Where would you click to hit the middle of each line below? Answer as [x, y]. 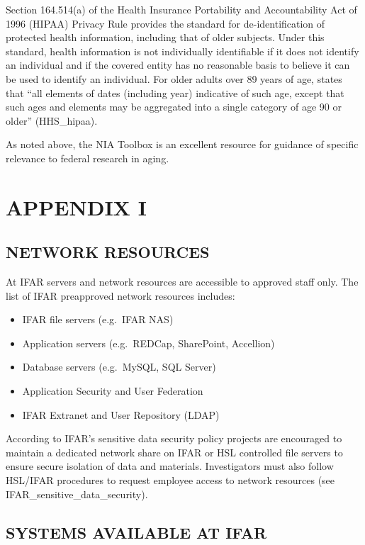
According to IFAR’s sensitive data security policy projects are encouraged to [174, 438]
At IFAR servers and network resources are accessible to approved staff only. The [182, 282]
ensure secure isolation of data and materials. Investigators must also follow [170, 466]
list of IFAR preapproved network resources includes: [120, 295]
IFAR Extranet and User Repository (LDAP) [121, 414]
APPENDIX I [76, 207]
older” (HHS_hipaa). [52, 120]
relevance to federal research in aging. [88, 158]
